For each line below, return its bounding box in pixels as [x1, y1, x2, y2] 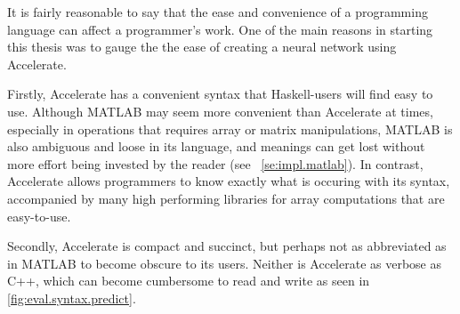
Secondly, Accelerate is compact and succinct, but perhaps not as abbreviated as [7, 237, 447, 255]
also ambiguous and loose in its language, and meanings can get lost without [7, 137, 425, 156]
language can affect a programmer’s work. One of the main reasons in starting [7, 20, 433, 38]
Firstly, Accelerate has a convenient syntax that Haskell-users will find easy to [7, 85, 433, 103]
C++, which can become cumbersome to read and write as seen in [7, 271, 370, 290]
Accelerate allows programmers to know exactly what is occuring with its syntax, [7, 172, 450, 190]
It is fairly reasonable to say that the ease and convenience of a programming [7, 3, 428, 20]
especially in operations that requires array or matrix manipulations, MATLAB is [7, 119, 453, 138]
